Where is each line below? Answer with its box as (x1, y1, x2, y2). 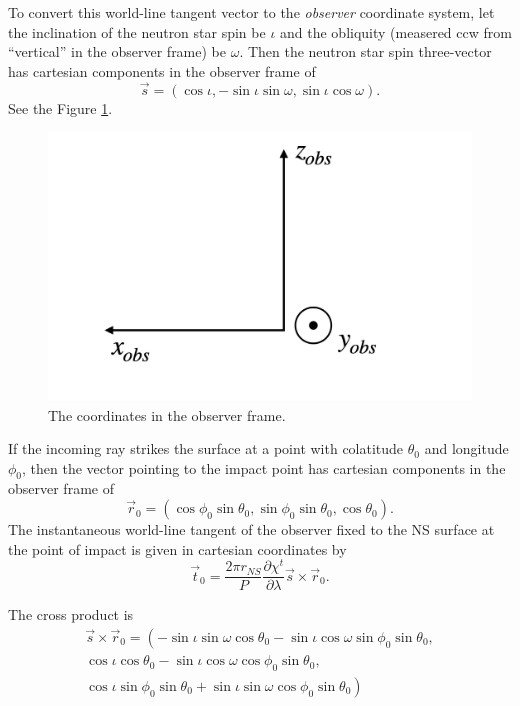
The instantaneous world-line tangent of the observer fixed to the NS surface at (8, 519, 495, 540)
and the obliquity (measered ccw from (280, 21, 512, 42)
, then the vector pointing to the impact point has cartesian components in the (22, 457, 506, 478)
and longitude (424, 438, 509, 459)
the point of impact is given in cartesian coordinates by (8, 538, 347, 559)
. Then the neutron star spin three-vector (239, 41, 492, 62)
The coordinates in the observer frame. (48, 404, 286, 425)
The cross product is (8, 604, 134, 625)
